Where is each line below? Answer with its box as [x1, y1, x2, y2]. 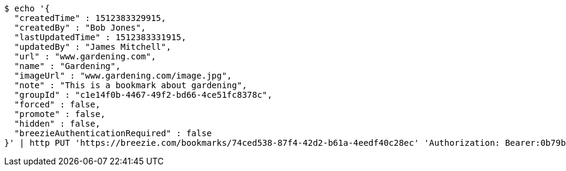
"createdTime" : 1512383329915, [14, 13, 166, 23]
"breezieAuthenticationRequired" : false [14, 128, 212, 138]
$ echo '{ [4, 4, 50, 13]
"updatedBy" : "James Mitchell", [14, 42, 172, 52]
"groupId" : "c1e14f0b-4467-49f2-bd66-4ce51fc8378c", [14, 90, 272, 100]
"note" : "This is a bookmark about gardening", [14, 80, 247, 90]
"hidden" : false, [14, 119, 101, 128]
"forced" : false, [14, 100, 101, 109]
